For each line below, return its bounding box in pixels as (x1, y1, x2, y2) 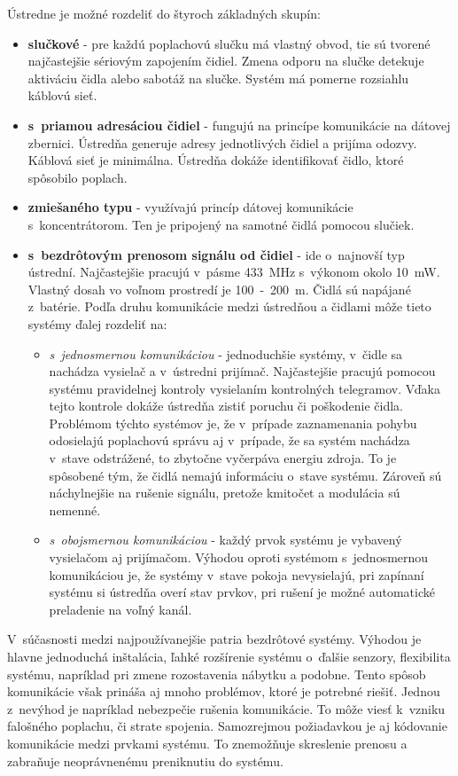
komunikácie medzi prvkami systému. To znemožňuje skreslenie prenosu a (7, 733, 408, 752)
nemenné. (49, 500, 101, 519)
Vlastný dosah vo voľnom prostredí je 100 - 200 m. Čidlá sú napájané (27, 279, 411, 298)
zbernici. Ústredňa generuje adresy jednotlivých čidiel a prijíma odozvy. (27, 133, 417, 152)
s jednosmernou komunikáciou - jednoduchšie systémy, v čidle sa (49, 344, 403, 363)
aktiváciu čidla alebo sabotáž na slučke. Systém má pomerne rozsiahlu (27, 68, 409, 87)
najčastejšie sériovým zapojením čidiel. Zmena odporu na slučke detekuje (27, 51, 424, 70)
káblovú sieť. (27, 86, 97, 105)
